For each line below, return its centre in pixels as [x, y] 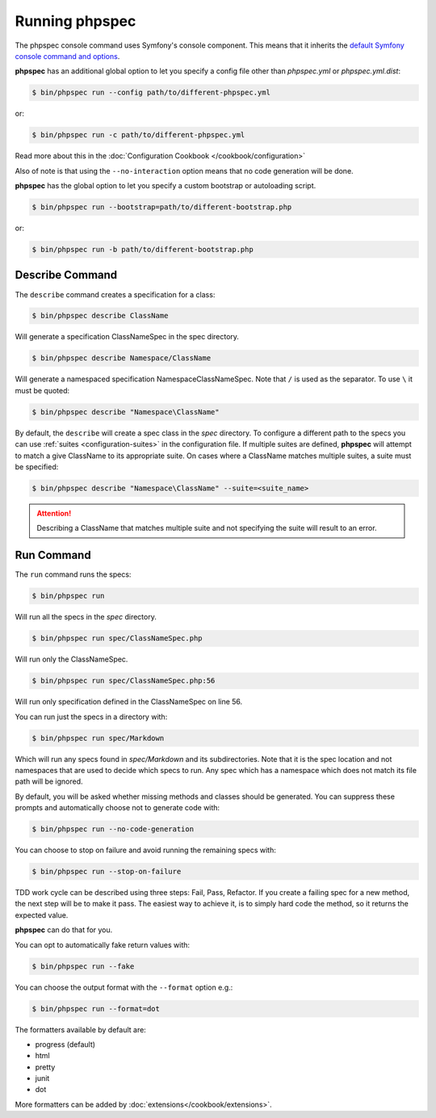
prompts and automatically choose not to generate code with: [117, 808]
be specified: [37, 467]
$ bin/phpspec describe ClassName [100, 316]
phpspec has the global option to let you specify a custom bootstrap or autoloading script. [166, 186]
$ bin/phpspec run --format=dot [96, 1009]
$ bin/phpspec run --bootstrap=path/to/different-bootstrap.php [162, 207]
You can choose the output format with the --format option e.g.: [124, 987]
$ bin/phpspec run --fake [83, 966]
